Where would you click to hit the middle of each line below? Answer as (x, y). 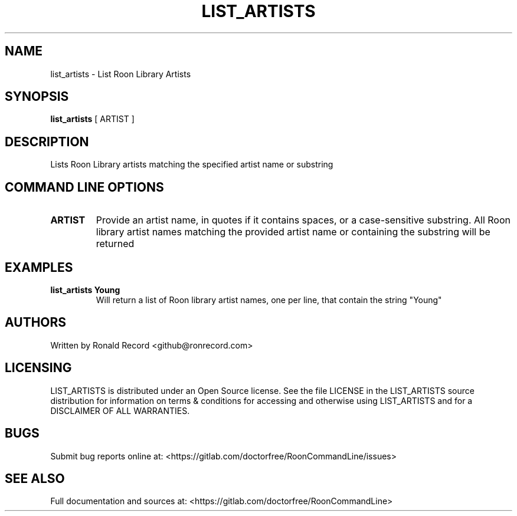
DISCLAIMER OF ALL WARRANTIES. (120, 410)
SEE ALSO (35, 478)
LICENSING (38, 368)
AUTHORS (36, 323)
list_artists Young (85, 290)
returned (115, 244)
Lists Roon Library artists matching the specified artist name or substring (192, 165)
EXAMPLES (39, 267)
